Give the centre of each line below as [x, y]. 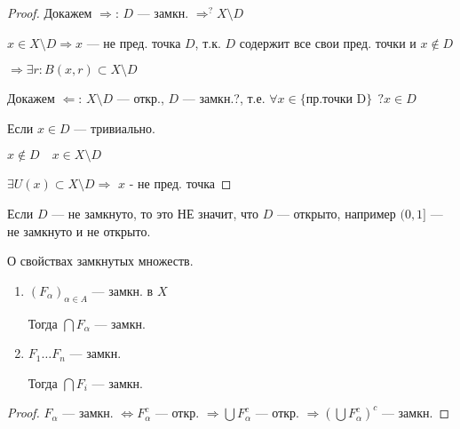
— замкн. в [123, 290]
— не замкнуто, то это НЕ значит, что [155, 213]
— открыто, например [336, 213]
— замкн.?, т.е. [224, 98]
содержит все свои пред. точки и [328, 42]
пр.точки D [336, 100]
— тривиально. [115, 127]
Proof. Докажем [50, 12]
